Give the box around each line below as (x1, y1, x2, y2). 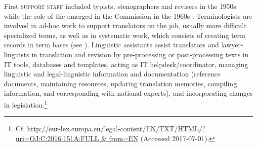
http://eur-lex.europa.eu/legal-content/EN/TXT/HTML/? (27, 123, 206, 134)
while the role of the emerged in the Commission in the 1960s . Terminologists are (4, 10, 253, 21)
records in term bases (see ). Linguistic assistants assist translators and (4, 39, 219, 50)
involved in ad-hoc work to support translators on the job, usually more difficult (4, 20, 247, 31)
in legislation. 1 (4, 98, 47, 110)
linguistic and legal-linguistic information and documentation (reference (4, 69, 221, 79)
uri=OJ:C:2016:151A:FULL (15, 133, 99, 143)
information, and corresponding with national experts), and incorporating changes (4, 88, 253, 98)
